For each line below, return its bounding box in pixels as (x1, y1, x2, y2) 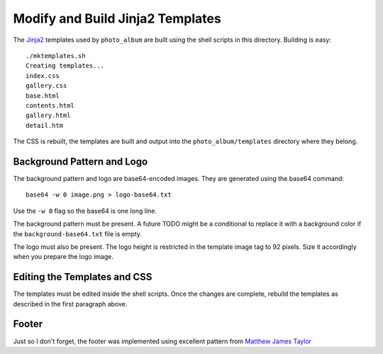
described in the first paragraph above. (13, 299, 128, 308)
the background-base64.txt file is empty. (13, 229, 142, 238)
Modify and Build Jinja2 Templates (13, 11, 221, 26)
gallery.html (26, 111, 71, 120)
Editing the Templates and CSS (13, 271, 152, 283)
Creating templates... (26, 62, 105, 70)
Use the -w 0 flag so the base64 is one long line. (13, 206, 157, 215)
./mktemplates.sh (26, 52, 86, 60)
